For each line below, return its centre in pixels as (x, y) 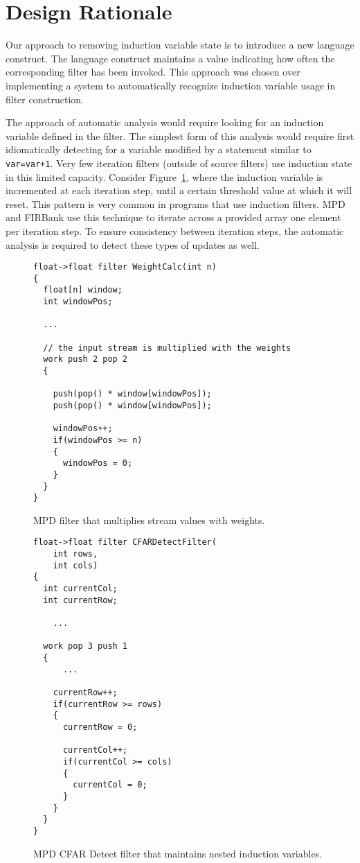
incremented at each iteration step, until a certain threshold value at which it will (179, 190)
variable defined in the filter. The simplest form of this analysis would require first (180, 136)
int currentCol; (80, 589)
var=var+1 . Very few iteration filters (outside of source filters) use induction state (179, 163)
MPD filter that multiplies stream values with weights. (149, 520)
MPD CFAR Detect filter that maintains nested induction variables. (178, 853)
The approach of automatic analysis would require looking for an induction (165, 122)
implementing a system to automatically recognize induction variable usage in (171, 85)
